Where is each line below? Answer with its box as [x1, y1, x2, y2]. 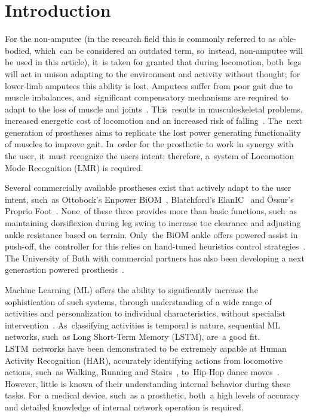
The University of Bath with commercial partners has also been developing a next [5, 251, 305, 264]
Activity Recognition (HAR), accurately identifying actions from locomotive [5, 354, 283, 366]
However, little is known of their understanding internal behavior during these [5, 377, 291, 389]
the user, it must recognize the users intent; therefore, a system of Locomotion [5, 150, 294, 162]
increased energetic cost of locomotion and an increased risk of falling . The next [5, 114, 303, 127]
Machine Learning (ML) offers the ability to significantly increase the [5, 284, 258, 296]
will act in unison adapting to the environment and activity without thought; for [5, 67, 300, 80]
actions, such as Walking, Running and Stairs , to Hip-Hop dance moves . [5, 366, 280, 378]
